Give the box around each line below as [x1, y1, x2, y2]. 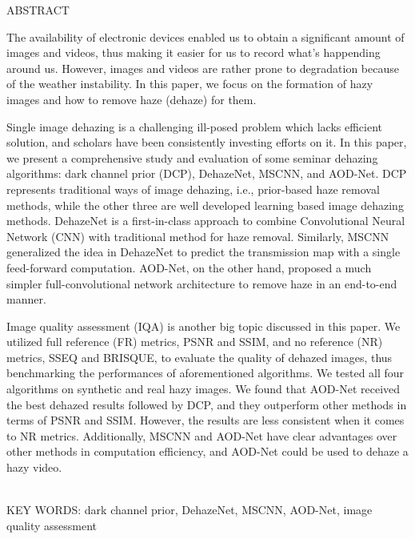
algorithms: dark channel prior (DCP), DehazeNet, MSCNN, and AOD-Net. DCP [6, 165, 407, 182]
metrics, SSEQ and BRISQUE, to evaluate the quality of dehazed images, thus [6, 348, 393, 365]
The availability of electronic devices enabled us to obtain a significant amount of [6, 28, 405, 45]
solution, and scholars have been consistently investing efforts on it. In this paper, [6, 134, 407, 151]
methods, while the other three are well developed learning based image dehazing [6, 196, 404, 213]
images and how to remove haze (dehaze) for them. [6, 91, 257, 107]
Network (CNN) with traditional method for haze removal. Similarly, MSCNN [6, 227, 389, 244]
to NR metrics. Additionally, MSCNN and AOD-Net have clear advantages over [6, 427, 397, 444]
